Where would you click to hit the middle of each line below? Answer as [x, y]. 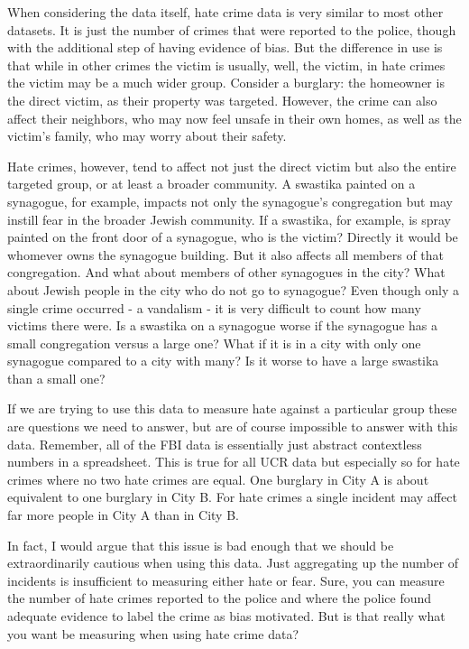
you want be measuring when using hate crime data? [153, 633]
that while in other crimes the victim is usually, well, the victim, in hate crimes [226, 65]
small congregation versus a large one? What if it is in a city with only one [214, 343]
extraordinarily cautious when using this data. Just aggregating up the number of [233, 563]
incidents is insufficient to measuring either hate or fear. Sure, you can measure [226, 580]
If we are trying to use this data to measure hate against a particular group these [232, 408]
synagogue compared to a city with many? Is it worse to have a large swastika [223, 361]
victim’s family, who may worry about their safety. [147, 136]
